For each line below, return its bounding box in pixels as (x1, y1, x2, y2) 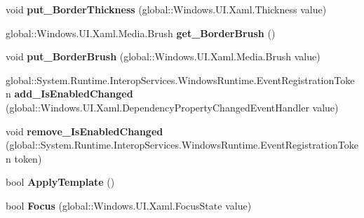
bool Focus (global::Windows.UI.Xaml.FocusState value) (6, 198, 252, 212)
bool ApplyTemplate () (6, 175, 115, 189)
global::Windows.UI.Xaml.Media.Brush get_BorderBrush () (6, 25, 276, 40)
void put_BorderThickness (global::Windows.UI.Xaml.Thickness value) (6, 2, 327, 16)
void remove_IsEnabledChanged (6, 123, 163, 138)
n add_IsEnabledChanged (6, 86, 133, 101)
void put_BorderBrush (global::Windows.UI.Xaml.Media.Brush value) (6, 49, 321, 64)
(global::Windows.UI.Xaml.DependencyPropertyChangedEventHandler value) (6, 100, 339, 114)
